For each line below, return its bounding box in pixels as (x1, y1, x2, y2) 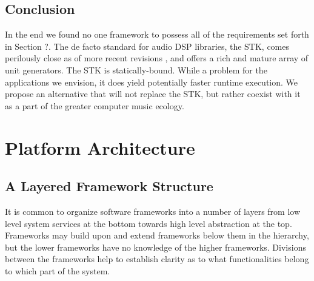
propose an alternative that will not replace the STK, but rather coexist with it (5, 87, 301, 100)
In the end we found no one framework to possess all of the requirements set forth (5, 28, 309, 41)
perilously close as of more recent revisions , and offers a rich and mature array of (5, 52, 309, 64)
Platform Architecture (5, 135, 195, 160)
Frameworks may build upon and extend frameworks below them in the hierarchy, (5, 229, 309, 242)
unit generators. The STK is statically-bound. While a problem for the (5, 63, 267, 76)
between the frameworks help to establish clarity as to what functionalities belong (5, 252, 309, 265)
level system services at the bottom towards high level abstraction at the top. (5, 217, 292, 229)
